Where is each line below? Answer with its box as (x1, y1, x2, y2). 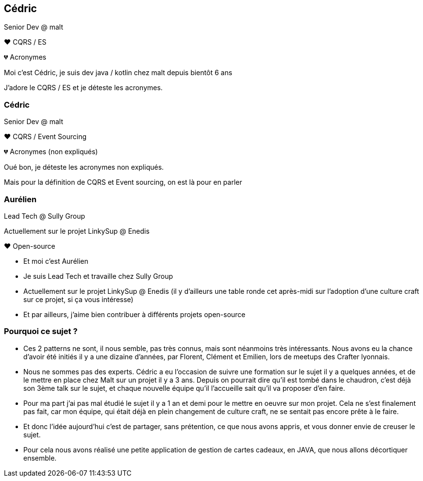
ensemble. (23, 453, 57, 462)
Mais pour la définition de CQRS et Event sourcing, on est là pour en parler (4, 178, 242, 187)
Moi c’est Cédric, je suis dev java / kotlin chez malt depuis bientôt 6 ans (4, 68, 233, 77)
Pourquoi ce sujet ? (4, 326, 78, 337)
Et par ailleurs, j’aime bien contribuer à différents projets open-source (23, 310, 246, 319)
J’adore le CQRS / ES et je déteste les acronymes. (4, 83, 163, 92)
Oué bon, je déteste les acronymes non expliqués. (4, 163, 164, 172)
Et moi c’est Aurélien (23, 257, 88, 265)
